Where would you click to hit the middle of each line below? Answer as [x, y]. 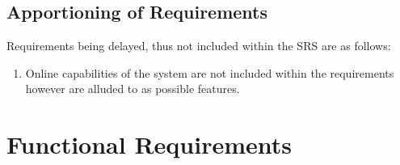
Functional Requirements [149, 144]
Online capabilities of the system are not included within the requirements [210, 72]
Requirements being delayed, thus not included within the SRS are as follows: [199, 46]
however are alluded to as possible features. [133, 89]
